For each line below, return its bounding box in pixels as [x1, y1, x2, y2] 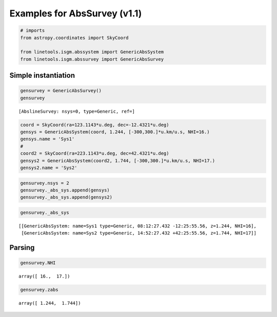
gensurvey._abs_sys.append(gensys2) [20, 195, 113, 200]
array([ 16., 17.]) [18, 273, 70, 279]
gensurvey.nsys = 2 [20, 180, 69, 186]
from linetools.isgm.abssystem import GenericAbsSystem [20, 49, 164, 55]
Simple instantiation [9, 71, 75, 80]
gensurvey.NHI [20, 260, 56, 266]
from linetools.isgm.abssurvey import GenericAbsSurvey [20, 56, 164, 62]
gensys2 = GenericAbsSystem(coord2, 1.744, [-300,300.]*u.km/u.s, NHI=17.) [20, 158, 215, 163]
